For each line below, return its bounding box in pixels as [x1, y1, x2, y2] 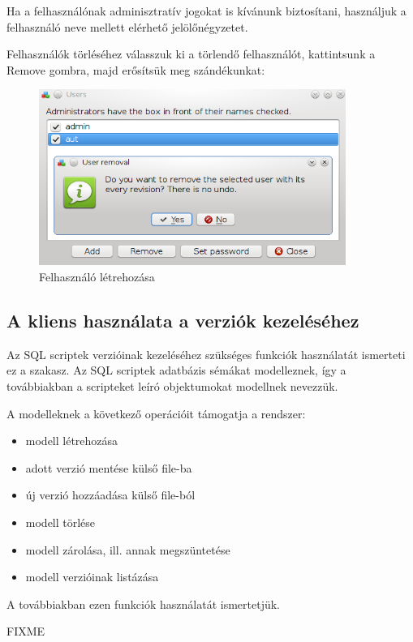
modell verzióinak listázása [25, 568, 159, 585]
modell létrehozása [25, 432, 118, 449]
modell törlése [25, 513, 96, 530]
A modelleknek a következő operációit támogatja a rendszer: [6, 404, 306, 422]
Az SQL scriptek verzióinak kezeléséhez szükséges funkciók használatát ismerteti [6, 345, 406, 362]
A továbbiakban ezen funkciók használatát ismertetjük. [6, 595, 280, 612]
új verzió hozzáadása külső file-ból [25, 486, 196, 503]
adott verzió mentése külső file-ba [25, 459, 192, 476]
